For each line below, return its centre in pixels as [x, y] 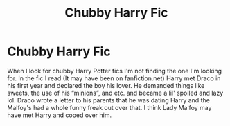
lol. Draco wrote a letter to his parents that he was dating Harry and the [108, 100]
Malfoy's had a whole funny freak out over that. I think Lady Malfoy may [109, 107]
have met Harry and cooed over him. [60, 115]
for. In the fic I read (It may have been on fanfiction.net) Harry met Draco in [114, 78]
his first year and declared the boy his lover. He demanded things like [106, 85]
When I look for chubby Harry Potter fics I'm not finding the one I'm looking [115, 71]
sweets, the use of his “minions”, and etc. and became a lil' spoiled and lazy [115, 93]
